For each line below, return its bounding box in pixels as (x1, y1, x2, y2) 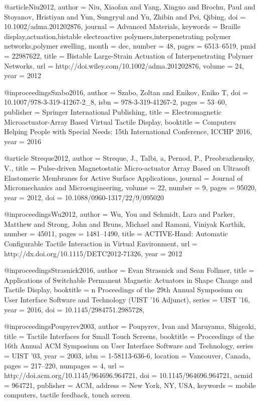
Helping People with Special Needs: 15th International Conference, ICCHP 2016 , (4, 126, 252, 137)
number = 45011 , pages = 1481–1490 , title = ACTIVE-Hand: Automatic (4, 228, 228, 239)
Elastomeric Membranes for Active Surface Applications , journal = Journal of (4, 172, 243, 183)
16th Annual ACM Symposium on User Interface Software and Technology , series (4, 340, 253, 351)
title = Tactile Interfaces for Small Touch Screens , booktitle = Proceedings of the (4, 330, 254, 341)
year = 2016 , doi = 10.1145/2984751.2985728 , (4, 304, 145, 314)
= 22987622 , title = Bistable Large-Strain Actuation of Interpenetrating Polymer (4, 50, 253, 61)
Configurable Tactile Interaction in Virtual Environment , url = (4, 238, 197, 249)
